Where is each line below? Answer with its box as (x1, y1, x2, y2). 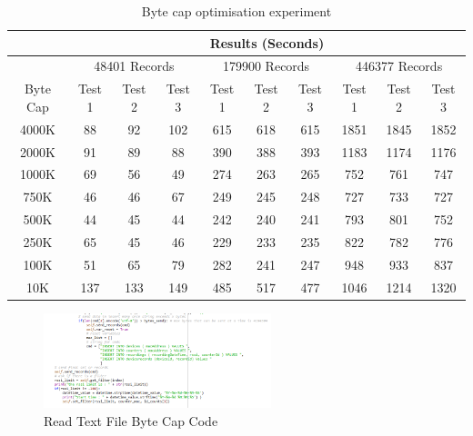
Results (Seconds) (209, 33, 325, 52)
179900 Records (222, 56, 310, 75)
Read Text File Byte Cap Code (44, 411, 218, 430)
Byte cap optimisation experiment (141, 2, 332, 20)
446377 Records (355, 56, 443, 75)
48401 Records (94, 56, 175, 75)
